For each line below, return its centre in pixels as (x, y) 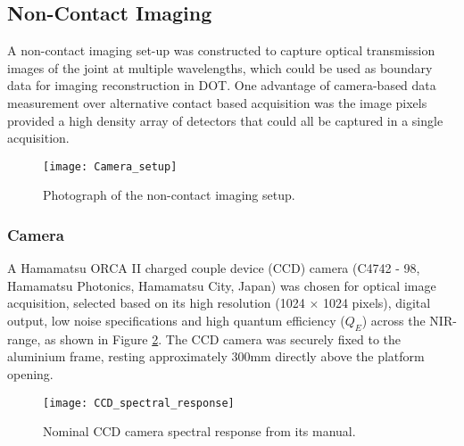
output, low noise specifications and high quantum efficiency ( (176, 321)
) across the (394, 321)
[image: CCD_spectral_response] (139, 403)
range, (24, 339)
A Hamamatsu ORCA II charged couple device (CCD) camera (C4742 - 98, (214, 268)
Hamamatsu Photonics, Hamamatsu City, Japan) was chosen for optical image (222, 285)
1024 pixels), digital (377, 303)
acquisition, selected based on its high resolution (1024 (156, 303)
